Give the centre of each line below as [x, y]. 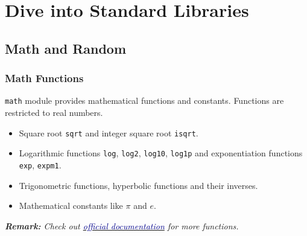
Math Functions [44, 78]
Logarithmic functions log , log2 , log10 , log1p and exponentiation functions [161, 153]
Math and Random [66, 48]
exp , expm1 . [40, 164]
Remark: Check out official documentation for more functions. [122, 225]
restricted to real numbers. [54, 113]
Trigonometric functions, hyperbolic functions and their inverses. [138, 185]
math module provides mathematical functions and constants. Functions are [144, 100]
